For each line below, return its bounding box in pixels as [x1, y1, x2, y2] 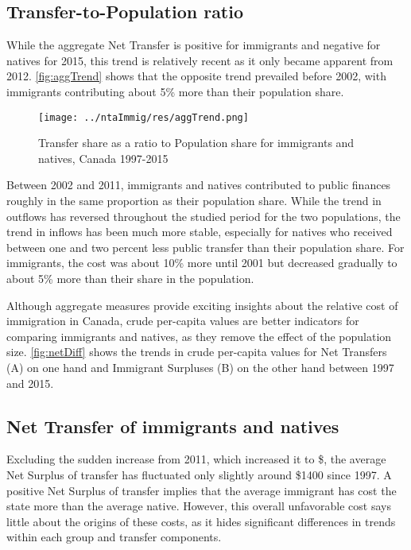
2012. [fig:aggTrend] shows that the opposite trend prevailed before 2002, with [6, 68, 386, 84]
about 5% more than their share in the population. [6, 269, 254, 286]
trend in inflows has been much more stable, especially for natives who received [6, 223, 393, 240]
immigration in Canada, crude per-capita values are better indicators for [6, 312, 359, 329]
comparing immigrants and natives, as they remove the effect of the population [6, 327, 392, 344]
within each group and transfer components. [6, 529, 222, 545]
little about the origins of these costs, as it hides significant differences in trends [6, 513, 396, 529]
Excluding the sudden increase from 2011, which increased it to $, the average [6, 451, 386, 467]
